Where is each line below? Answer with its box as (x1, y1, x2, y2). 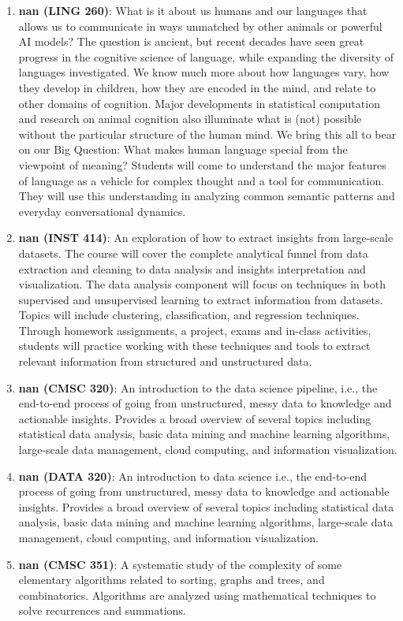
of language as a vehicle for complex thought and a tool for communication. (18, 172, 385, 188)
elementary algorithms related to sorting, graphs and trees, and (18, 571, 325, 588)
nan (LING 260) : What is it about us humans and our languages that (18, 2, 368, 18)
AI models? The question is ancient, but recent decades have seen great (18, 33, 364, 50)
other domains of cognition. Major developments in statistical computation (18, 95, 380, 111)
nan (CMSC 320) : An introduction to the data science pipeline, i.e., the (18, 379, 378, 396)
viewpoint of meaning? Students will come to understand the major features (18, 156, 386, 173)
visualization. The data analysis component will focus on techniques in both (18, 276, 386, 292)
